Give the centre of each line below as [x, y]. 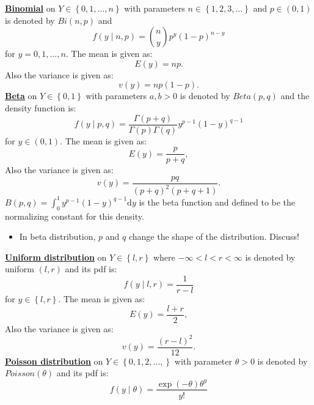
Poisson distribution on [54, 361]
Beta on [21, 96]
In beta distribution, [57, 236]
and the [295, 96]
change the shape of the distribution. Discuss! [214, 236]
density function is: [41, 107]
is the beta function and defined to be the [217, 202]
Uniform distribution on [56, 257]
